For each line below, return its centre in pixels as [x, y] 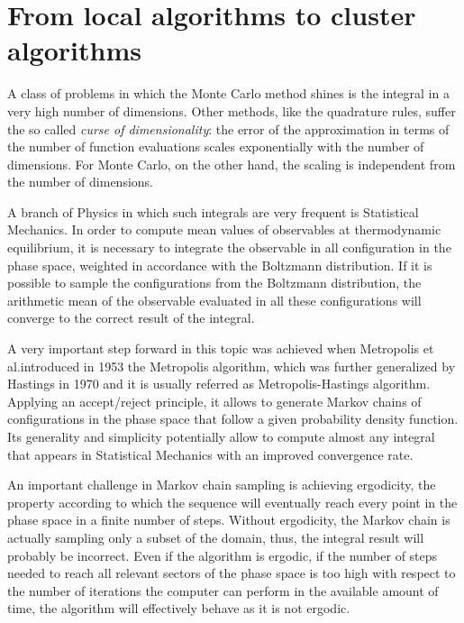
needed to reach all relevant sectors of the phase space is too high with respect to [232, 573]
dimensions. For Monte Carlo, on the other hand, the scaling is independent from [232, 164]
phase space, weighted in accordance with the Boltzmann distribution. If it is [220, 265]
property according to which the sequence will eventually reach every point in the [232, 502]
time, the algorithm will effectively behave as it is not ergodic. [179, 608]
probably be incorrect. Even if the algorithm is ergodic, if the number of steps [223, 555]
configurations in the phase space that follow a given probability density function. [233, 419]
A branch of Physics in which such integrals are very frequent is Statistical [213, 211]
